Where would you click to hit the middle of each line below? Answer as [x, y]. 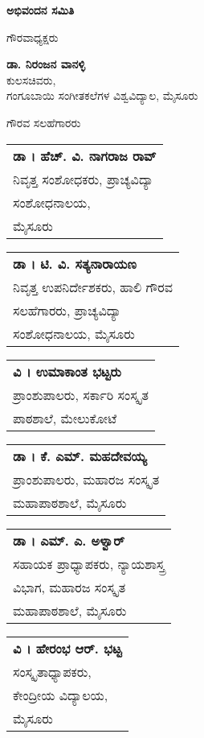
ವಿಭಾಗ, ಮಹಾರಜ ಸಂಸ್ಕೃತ [69, 587]
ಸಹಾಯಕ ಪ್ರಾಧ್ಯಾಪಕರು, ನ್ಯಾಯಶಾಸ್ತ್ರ [89, 563]
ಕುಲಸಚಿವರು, [31, 79]
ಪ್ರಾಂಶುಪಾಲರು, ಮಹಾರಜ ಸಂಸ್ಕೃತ [86, 479]
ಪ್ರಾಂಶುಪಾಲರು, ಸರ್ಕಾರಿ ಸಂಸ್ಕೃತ [81, 394]
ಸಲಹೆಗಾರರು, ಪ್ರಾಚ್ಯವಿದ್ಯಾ [67, 310]
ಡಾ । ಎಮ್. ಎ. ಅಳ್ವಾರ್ [69, 540]
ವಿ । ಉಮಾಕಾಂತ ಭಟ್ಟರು [67, 371]
